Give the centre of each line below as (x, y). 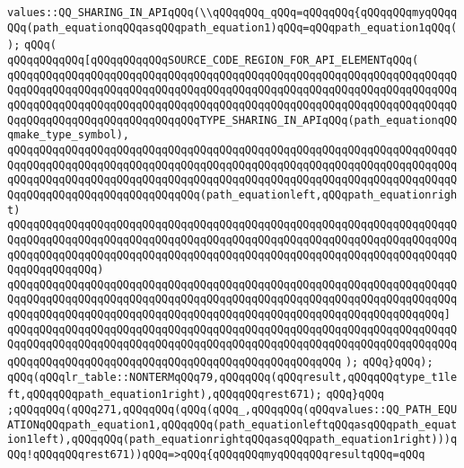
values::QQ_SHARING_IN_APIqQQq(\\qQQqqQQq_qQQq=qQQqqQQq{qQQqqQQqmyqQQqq (232, 13)
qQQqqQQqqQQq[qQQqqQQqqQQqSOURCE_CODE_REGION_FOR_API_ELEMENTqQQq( (213, 60)
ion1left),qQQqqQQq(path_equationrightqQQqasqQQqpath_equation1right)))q (232, 440)
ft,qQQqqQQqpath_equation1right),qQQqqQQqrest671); (165, 395)
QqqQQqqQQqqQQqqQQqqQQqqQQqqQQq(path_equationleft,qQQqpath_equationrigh (232, 194)
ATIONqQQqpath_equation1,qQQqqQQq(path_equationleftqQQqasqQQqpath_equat (232, 424)
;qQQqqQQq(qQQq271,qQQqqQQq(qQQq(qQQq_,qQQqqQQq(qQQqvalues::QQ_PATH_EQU (232, 410)
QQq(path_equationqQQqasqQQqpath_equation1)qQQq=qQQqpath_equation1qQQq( (232, 27)
